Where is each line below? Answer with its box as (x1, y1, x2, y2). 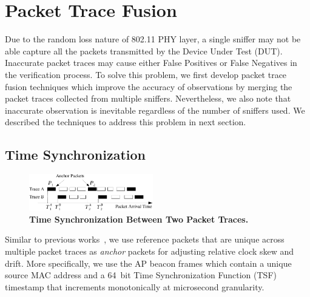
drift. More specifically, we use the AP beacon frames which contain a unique (5, 256, 292, 269)
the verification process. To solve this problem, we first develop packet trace (5, 68, 287, 80)
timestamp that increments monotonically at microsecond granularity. (5, 280, 265, 293)
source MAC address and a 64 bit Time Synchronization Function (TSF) (5, 269, 277, 281)
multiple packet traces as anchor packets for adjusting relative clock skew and (5, 244, 294, 257)
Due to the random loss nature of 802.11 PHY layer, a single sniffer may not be (5, 33, 301, 45)
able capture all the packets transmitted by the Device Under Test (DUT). (5, 44, 283, 57)
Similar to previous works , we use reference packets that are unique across (5, 233, 285, 246)
